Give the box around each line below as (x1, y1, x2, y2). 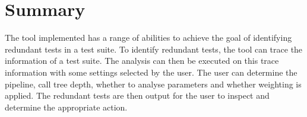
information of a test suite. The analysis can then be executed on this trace (5, 54, 279, 67)
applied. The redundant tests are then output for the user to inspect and (5, 89, 270, 102)
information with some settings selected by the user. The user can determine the (5, 66, 297, 78)
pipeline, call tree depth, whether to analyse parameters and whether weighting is (5, 77, 302, 90)
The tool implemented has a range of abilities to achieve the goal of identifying (5, 31, 292, 44)
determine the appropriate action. (5, 100, 128, 113)
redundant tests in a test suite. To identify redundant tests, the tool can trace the (5, 43, 303, 55)
